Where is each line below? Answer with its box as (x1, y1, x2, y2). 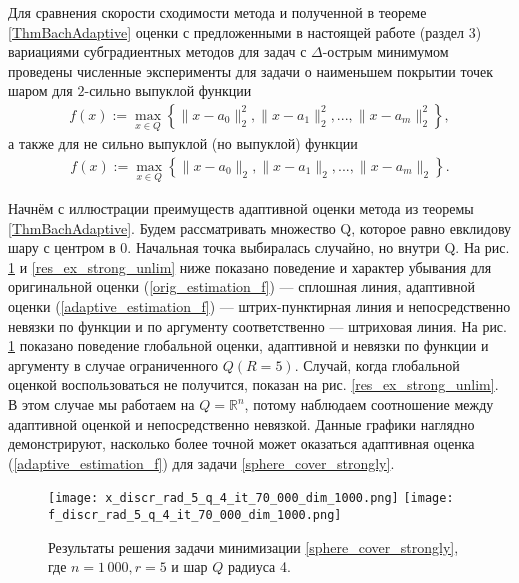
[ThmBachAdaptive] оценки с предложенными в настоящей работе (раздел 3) (8, 21, 482, 42)
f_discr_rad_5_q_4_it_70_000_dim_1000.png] (48, 508, 342, 523)
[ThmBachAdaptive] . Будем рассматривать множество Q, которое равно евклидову (8, 217, 512, 238)
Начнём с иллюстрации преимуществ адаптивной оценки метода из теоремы (8, 198, 474, 219)
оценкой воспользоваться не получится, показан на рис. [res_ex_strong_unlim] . (8, 374, 499, 395)
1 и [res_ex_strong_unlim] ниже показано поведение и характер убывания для (8, 256, 492, 277)
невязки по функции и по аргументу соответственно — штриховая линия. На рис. (8, 315, 507, 336)
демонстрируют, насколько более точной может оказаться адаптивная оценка (8, 433, 475, 454)
